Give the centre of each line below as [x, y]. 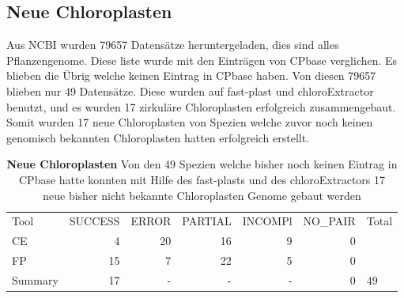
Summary [35, 279]
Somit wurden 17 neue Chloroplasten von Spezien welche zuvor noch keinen [190, 122]
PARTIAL [207, 221]
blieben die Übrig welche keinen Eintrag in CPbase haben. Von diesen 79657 [191, 75]
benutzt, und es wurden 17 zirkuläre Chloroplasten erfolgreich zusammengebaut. [201, 106]
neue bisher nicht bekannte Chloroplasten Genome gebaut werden [202, 195]
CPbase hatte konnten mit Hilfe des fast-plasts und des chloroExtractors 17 [202, 179]
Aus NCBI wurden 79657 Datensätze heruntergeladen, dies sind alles [173, 45]
